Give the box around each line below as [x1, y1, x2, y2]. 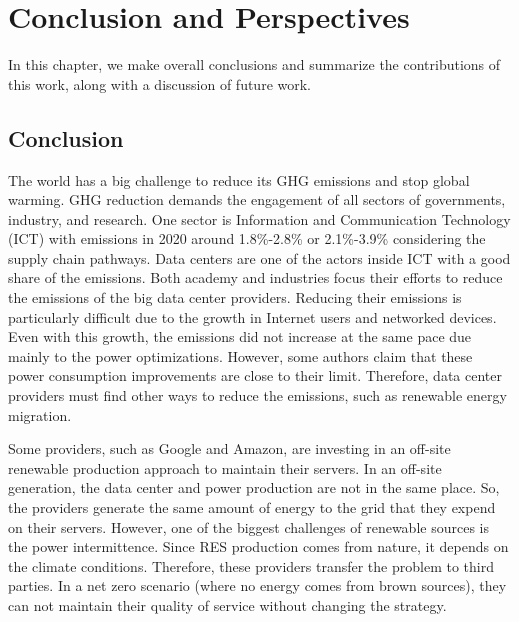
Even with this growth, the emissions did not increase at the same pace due [8, 326, 472, 347]
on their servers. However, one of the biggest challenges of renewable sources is [8, 516, 489, 537]
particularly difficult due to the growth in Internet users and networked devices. [8, 306, 497, 327]
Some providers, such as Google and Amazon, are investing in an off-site [8, 438, 451, 459]
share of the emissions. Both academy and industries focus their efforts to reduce [8, 267, 503, 288]
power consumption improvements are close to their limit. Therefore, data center [8, 365, 502, 386]
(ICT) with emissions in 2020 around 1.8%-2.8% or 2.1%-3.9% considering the [8, 228, 486, 249]
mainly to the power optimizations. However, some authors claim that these [8, 345, 473, 366]
